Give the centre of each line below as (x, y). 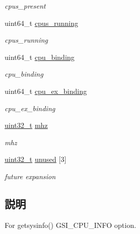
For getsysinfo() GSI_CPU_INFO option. (71, 225)
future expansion (30, 176)
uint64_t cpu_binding (40, 57)
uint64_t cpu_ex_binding (46, 91)
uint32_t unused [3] (36, 159)
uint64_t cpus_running (41, 23)
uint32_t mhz (26, 125)
